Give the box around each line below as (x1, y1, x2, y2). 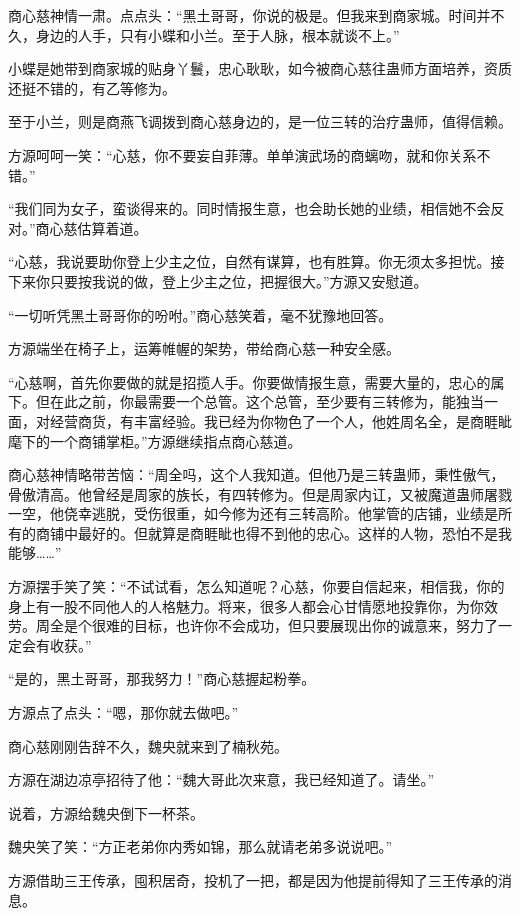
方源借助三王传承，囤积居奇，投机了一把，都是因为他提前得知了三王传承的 (8, 870, 498, 890)
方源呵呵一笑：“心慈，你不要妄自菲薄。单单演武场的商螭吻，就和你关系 (8, 144, 477, 165)
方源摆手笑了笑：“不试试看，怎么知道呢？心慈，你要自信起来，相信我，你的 (8, 576, 505, 597)
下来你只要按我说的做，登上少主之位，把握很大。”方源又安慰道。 (8, 270, 428, 291)
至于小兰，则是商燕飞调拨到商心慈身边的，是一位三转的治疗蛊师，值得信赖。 (8, 111, 512, 132)
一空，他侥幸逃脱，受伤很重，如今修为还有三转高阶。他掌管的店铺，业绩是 (8, 503, 498, 524)
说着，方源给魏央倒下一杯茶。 (8, 802, 204, 823)
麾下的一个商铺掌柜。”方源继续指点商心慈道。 (8, 430, 302, 451)
